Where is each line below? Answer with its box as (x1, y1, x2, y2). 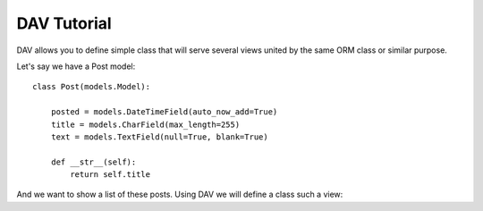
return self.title (70, 170, 151, 180)
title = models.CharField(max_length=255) (50, 119, 241, 130)
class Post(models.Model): (32, 81, 151, 92)
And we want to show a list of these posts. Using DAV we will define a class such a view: (16, 189, 343, 200)
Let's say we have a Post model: (16, 61, 136, 72)
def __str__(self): (50, 156, 137, 167)
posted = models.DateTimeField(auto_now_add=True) (50, 107, 278, 117)
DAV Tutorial (16, 13, 112, 33)
